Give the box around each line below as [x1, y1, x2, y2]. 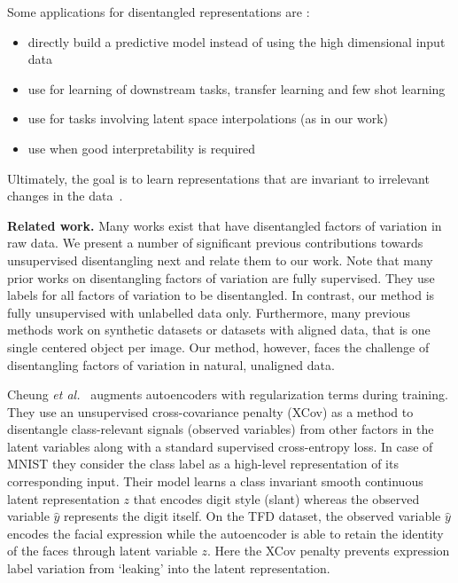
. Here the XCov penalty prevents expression [207, 541, 450, 560]
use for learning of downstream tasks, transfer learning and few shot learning [27, 79, 446, 98]
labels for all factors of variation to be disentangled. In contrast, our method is [7, 286, 435, 304]
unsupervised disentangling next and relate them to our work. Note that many [7, 250, 433, 269]
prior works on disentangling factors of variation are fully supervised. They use [7, 268, 435, 287]
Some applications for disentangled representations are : [7, 3, 310, 20]
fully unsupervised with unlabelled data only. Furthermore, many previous [7, 303, 410, 321]
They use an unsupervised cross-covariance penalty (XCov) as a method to [7, 402, 414, 421]
